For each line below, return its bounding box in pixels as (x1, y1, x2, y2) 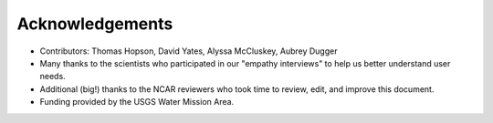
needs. (39, 71, 66, 82)
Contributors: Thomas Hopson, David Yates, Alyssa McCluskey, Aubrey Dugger (39, 46, 338, 56)
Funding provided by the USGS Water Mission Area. (39, 97, 235, 108)
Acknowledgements (16, 14, 173, 34)
